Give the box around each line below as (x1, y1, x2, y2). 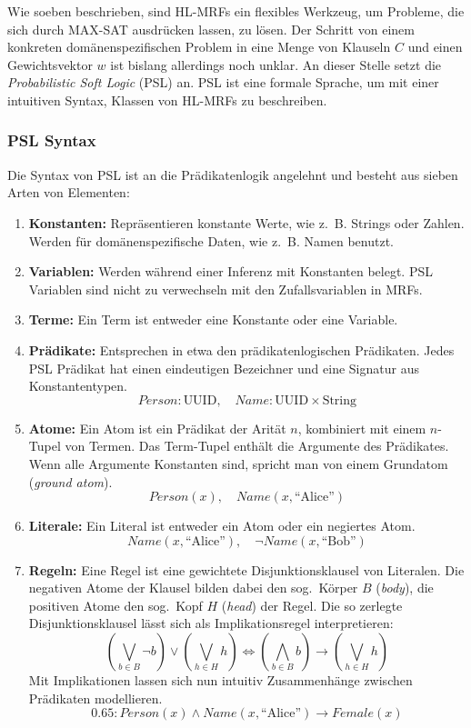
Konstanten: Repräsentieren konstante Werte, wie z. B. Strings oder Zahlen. (28, 213, 465, 232)
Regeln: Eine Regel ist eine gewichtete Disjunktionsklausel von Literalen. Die (28, 560, 465, 579)
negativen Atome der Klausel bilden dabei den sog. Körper (28, 578, 358, 597)
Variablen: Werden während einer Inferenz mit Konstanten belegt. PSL (28, 262, 433, 281)
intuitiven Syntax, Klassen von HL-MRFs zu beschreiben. (7, 90, 327, 109)
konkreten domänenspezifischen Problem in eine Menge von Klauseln (7, 37, 391, 56)
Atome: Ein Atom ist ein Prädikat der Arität (28, 418, 286, 437)
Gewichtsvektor (7, 55, 93, 74)
